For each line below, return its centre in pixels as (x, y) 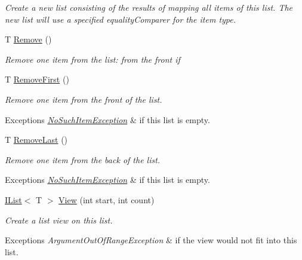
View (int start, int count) (107, 199)
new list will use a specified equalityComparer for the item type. (121, 19)
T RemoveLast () (36, 140)
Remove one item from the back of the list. (83, 159)
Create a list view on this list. (59, 220)
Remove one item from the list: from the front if (93, 59)
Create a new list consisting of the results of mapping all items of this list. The (149, 7)
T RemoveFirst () (37, 79)
